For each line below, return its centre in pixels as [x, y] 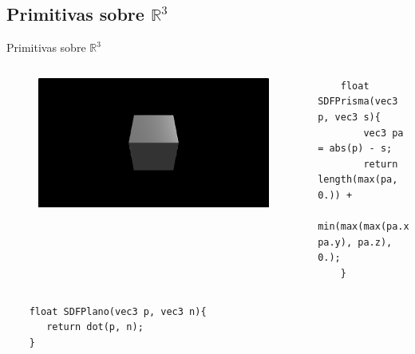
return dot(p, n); [95, 327]
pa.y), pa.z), [355, 242]
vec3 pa [383, 133]
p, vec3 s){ [349, 117]
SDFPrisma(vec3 [358, 102]
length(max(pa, [358, 180]
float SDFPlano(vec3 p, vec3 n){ [118, 311]
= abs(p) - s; [355, 149]
